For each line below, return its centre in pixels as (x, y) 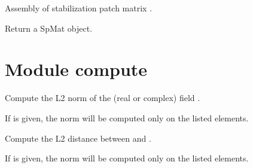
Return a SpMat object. (49, 28)
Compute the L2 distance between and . (78, 138)
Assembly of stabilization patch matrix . (79, 8)
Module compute (76, 69)
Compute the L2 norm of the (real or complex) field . (103, 98)
